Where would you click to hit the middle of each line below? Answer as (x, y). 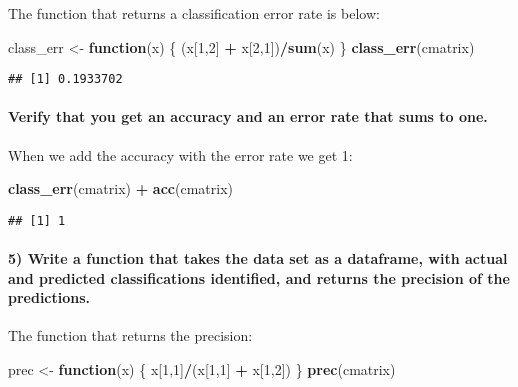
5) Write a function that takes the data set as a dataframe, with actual (258, 258)
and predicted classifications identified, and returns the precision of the (259, 277)
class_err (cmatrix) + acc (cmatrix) (120, 188)
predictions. (49, 297)
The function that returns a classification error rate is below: (194, 13)
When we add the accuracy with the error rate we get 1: (180, 154)
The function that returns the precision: (130, 335)
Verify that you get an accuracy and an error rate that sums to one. (248, 116)
